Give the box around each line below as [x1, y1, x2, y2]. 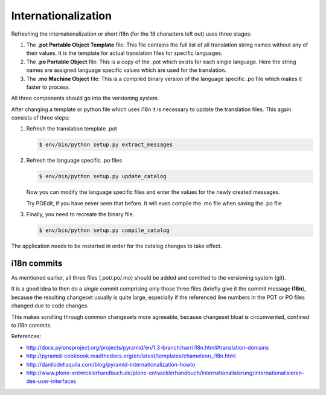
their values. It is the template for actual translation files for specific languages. [26, 50, 223, 57]
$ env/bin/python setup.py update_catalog [39, 173, 167, 180]
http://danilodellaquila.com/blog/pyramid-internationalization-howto [26, 361, 196, 368]
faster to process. [26, 83, 71, 91]
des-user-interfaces [26, 377, 77, 385]
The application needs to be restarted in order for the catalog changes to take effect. [11, 242, 223, 250]
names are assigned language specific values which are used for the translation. [26, 66, 226, 74]
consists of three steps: [11, 114, 70, 121]
